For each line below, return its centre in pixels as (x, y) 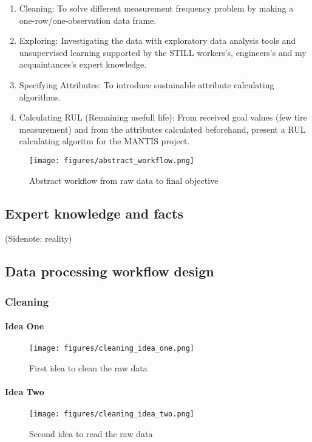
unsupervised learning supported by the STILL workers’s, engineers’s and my (163, 52)
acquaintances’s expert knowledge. (83, 64)
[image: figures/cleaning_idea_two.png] (112, 414)
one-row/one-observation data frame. (88, 20)
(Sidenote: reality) (39, 238)
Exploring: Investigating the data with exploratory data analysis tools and (158, 40)
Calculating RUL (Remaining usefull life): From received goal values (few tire (163, 117)
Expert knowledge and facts (94, 213)
